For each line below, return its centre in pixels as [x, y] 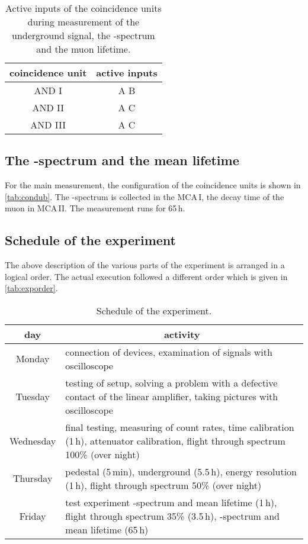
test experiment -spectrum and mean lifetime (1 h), [171, 502]
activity [182, 334]
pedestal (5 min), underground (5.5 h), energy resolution [181, 471]
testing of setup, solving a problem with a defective [171, 382]
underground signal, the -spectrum [83, 35]
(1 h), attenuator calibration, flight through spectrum [175, 440]
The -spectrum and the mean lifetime [122, 160]
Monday [33, 359]
